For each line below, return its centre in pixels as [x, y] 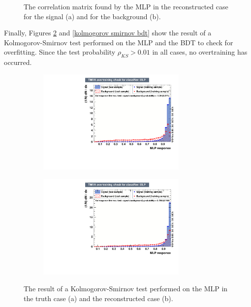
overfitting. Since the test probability [60, 52]
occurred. [18, 62]
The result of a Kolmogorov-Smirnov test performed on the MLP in [126, 288]
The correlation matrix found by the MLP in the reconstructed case [126, 6]
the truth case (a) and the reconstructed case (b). [98, 298]
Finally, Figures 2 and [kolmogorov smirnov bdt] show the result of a [108, 33]
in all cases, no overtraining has [200, 52]
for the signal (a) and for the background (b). [92, 16]
